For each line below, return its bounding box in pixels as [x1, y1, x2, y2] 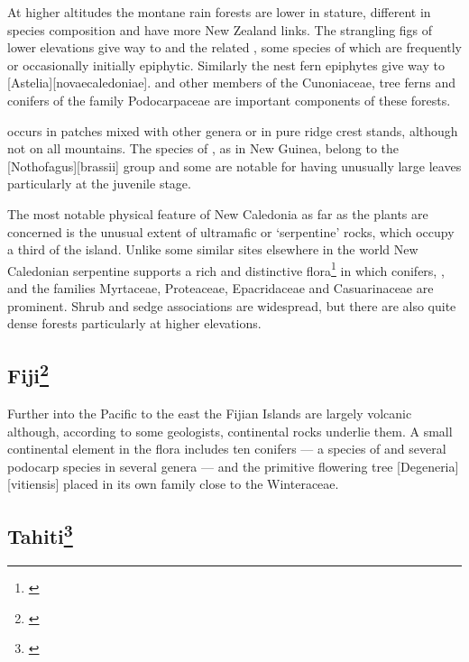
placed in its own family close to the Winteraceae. [62, 474, 339, 493]
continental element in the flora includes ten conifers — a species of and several [7, 439, 446, 458]
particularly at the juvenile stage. [7, 174, 191, 193]
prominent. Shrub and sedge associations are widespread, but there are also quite [7, 296, 456, 315]
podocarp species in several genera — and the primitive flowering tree [7, 456, 393, 475]
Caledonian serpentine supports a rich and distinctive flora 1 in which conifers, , [7, 258, 445, 280]
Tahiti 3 [7, 519, 73, 550]
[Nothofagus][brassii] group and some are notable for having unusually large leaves [7, 156, 462, 175]
